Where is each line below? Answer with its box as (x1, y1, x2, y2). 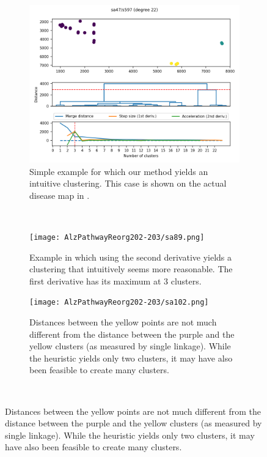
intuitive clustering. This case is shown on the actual (29, 177, 227, 190)
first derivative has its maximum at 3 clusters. (29, 274, 202, 287)
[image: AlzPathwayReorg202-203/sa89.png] (29, 232, 205, 242)
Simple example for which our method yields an (29, 165, 208, 177)
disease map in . (29, 188, 90, 201)
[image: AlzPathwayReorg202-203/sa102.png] (29, 298, 209, 307)
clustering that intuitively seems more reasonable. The (29, 262, 233, 275)
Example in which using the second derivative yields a (29, 250, 232, 263)
